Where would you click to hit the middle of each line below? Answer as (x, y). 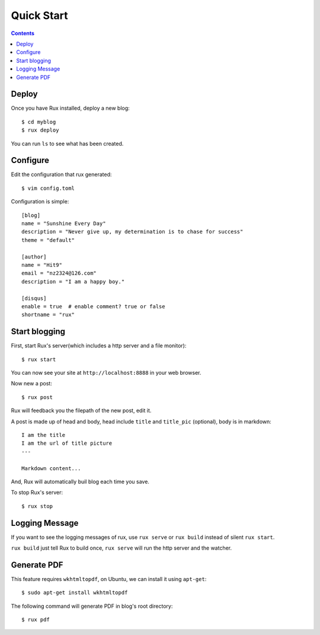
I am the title (44, 435)
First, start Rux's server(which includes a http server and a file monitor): (99, 346)
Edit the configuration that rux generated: (61, 174)
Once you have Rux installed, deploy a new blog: (70, 108)
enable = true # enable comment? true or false (93, 306)
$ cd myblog (39, 122)
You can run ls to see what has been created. (67, 143)
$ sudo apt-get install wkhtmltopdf (75, 593)
